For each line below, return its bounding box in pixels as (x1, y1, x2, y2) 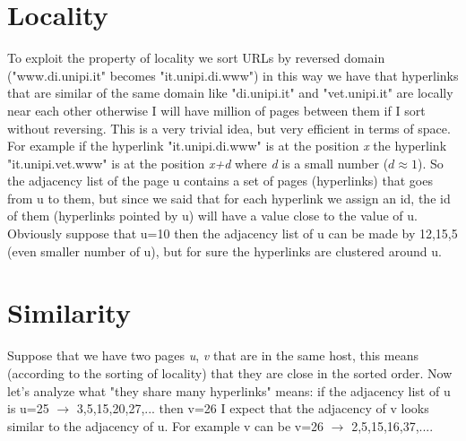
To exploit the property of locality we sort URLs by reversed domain (7, 48, 385, 67)
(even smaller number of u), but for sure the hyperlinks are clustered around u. (7, 241, 442, 260)
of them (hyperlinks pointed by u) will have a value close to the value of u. (7, 206, 418, 225)
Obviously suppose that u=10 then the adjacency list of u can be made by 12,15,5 (7, 224, 458, 243)
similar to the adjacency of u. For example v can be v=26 (7, 416, 324, 435)
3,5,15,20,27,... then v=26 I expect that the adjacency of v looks (76, 399, 429, 418)
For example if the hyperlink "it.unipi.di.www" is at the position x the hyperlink (7, 136, 447, 155)
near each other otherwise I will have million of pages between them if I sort (7, 100, 426, 119)
